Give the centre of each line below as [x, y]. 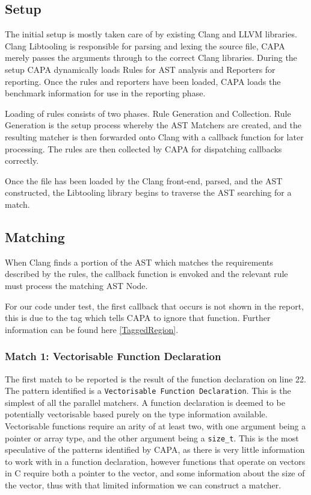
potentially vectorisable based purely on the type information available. [136, 414]
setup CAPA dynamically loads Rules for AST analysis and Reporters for [140, 69]
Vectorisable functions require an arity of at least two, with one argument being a [155, 425]
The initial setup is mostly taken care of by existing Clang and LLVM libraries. [151, 34]
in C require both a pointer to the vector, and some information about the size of [155, 473]
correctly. [22, 160]
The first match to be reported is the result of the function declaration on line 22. [155, 378]
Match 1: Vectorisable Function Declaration [113, 356]
